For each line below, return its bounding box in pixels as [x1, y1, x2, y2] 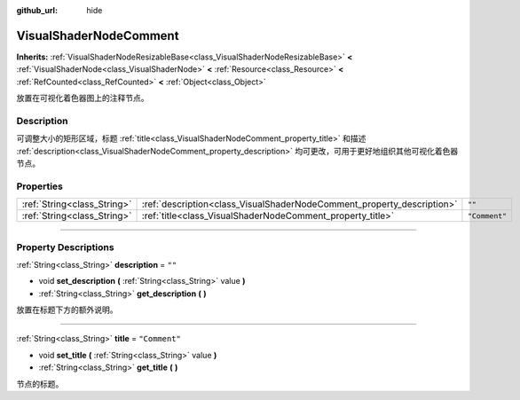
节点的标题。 [16, 378, 64, 389]
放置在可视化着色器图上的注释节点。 [16, 93, 149, 104]
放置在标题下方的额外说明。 [16, 304, 118, 315]
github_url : [16, 5, 58, 15]
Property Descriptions [16, 240, 114, 253]
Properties [16, 180, 64, 192]
